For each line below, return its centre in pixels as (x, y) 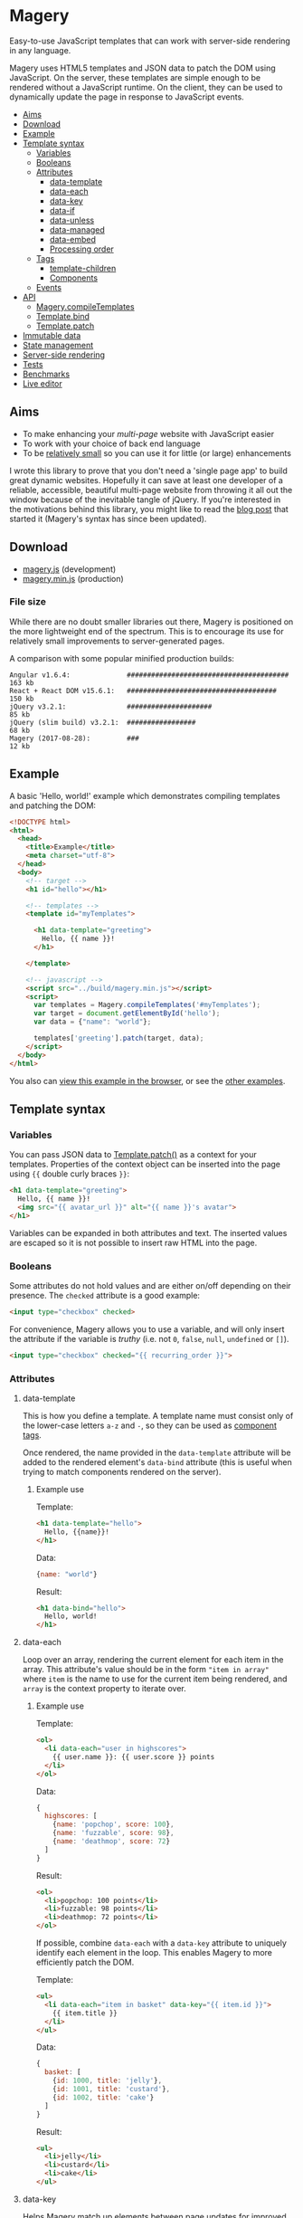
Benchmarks (46, 374)
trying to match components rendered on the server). (122, 1472)
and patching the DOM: (53, 805)
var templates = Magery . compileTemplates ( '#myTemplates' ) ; (147, 1005)
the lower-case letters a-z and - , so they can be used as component (150, 1425)
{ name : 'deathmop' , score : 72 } (111, 1842)
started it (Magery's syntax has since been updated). (108, 519)
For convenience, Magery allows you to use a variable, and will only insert (147, 1329)
